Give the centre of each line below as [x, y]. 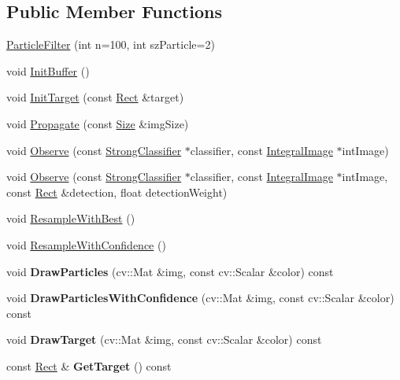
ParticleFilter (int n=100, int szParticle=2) [111, 44]
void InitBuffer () [48, 70]
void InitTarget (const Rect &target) [95, 97]
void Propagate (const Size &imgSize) [98, 123]
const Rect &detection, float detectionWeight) [117, 192]
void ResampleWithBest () [71, 218]
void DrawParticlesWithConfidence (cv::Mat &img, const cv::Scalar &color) [200, 298]
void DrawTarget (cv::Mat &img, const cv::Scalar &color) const [164, 339]
